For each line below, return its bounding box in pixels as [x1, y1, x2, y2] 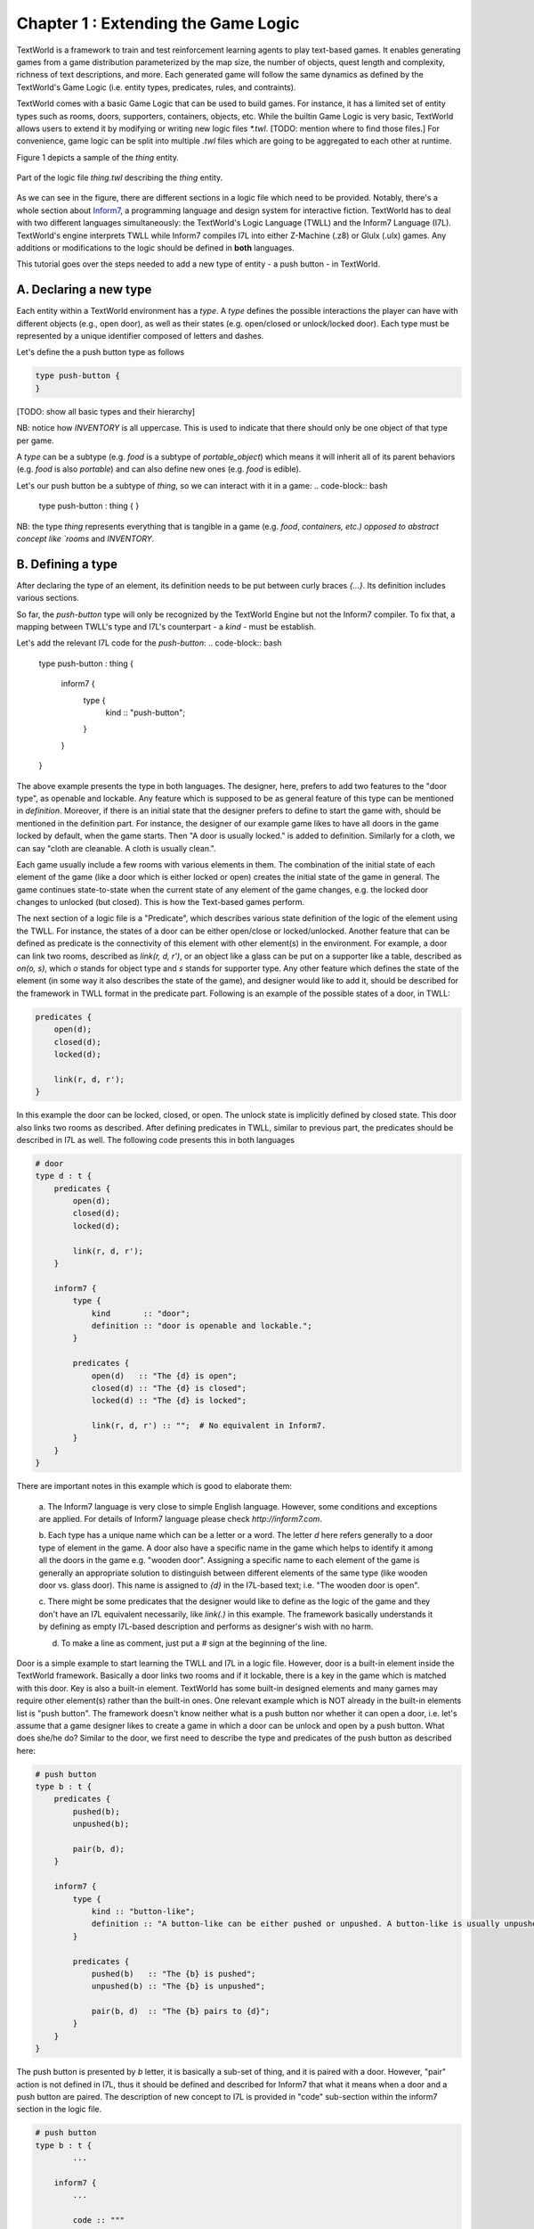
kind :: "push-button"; [105, 707, 186, 718]
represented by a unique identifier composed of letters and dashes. [16, 331, 264, 341]
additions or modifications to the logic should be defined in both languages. [16, 243, 295, 253]
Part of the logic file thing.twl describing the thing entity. [16, 172, 223, 183]
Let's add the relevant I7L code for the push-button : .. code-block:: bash [16, 637, 282, 648]
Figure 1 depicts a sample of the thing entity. [16, 152, 180, 162]
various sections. [16, 593, 80, 604]
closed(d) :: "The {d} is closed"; [91, 1383, 247, 1393]
